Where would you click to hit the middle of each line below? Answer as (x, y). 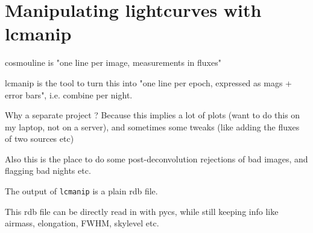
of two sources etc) (40, 139)
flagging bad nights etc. (48, 171)
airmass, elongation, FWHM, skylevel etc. (82, 223)
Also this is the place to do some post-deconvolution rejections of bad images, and (156, 158)
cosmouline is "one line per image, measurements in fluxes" (113, 62)
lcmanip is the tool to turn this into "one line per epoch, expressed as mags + (148, 82)
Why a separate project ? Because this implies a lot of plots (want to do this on (153, 115)
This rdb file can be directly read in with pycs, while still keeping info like (142, 211)
